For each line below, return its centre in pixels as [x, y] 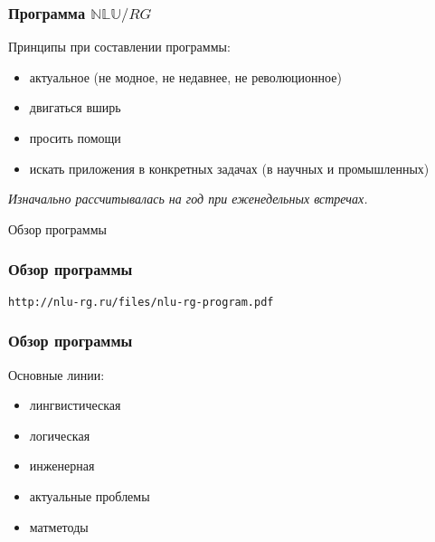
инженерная [62, 466]
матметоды [59, 526]
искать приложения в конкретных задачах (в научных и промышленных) [229, 168]
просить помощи [75, 138]
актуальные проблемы [90, 495]
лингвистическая [75, 405]
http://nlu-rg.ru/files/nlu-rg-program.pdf [141, 302]
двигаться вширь [75, 107]
